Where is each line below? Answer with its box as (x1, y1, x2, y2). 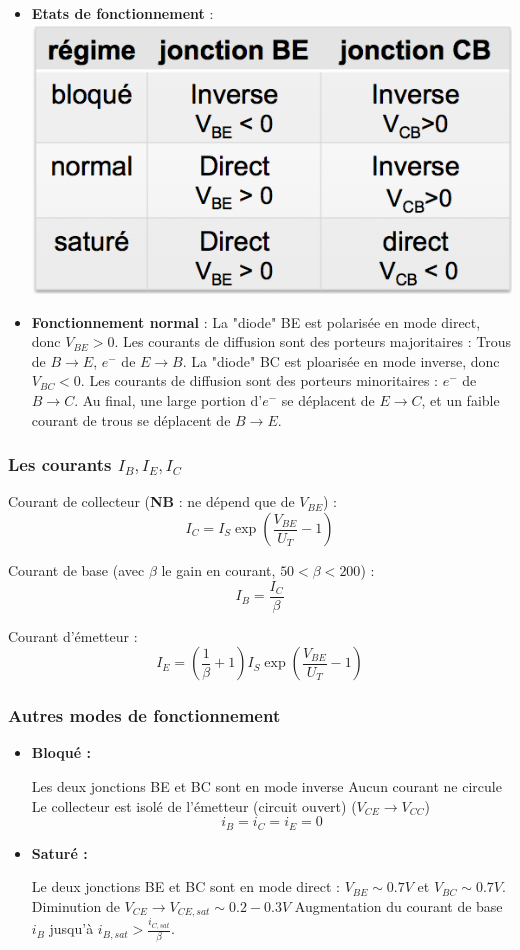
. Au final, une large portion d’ (74, 390, 263, 410)
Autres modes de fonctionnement (8, 703, 281, 728)
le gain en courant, (161, 560, 276, 580)
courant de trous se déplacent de (31, 409, 231, 430)
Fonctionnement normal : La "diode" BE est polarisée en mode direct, (31, 311, 481, 332)
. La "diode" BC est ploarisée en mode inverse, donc (182, 350, 500, 371)
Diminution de (31, 895, 120, 916)
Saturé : (31, 842, 88, 863)
